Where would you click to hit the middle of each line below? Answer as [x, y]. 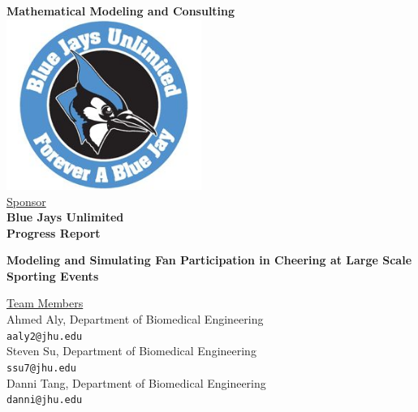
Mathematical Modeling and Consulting [121, 11]
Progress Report [54, 232]
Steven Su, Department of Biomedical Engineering [131, 351]
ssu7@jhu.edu [41, 368]
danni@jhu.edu [45, 400]
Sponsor [26, 201]
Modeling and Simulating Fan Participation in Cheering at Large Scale [209, 260]
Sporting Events [53, 275]
